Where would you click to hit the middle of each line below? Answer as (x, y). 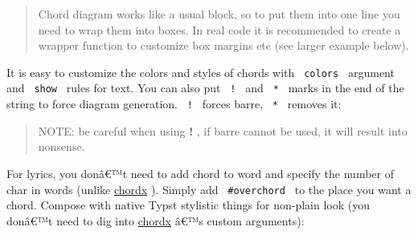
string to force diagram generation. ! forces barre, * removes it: (174, 104)
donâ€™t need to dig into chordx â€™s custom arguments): (156, 220)
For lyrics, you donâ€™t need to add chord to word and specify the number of (201, 173)
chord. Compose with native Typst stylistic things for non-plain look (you (188, 205)
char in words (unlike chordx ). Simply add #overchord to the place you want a (209, 189)
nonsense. (61, 146)
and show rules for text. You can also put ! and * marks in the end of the (205, 88)
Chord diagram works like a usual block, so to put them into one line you (219, 14)
